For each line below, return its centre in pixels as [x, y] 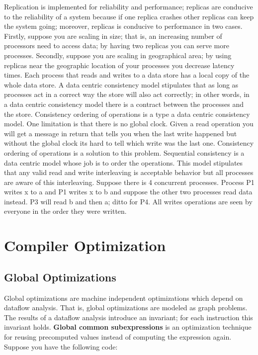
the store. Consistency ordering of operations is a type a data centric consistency [127, 114]
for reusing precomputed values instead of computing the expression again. [118, 337]
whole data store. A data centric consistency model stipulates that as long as [121, 84]
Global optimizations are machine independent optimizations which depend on [124, 298]
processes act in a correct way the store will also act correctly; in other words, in [127, 94]
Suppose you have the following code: [61, 346]
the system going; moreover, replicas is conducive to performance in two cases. [123, 26]
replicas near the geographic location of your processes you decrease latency [119, 65]
